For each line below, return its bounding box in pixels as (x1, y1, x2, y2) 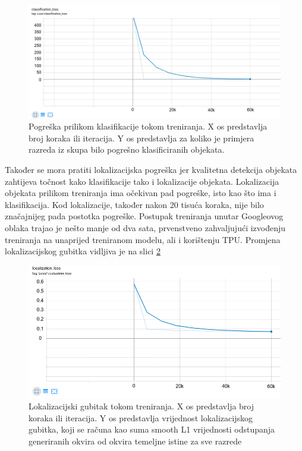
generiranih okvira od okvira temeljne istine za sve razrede (29, 435, 242, 447)
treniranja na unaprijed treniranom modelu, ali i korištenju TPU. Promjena (5, 233, 281, 245)
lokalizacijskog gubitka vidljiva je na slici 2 (5, 245, 161, 257)
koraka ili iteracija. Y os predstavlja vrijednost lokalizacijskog (29, 411, 253, 424)
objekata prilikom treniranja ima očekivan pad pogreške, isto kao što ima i (5, 187, 276, 199)
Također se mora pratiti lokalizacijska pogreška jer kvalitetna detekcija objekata (5, 163, 297, 175)
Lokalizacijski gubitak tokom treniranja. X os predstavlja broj (29, 400, 254, 412)
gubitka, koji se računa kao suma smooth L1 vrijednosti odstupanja (29, 423, 275, 436)
